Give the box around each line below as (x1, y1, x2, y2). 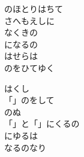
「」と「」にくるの (4, 117, 80, 130)
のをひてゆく (4, 61, 55, 74)
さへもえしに (4, 14, 55, 27)
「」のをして (4, 94, 55, 106)
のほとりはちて (4, 2, 63, 14)
